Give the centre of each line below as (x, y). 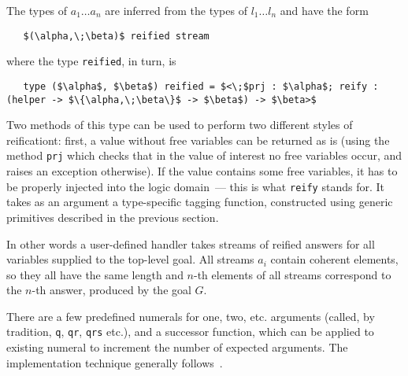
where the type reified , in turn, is (91, 61)
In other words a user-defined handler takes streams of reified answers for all (191, 243)
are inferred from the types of (176, 10)
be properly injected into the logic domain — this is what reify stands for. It (195, 186)
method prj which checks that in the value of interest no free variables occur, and (204, 155)
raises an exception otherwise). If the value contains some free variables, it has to (202, 171)
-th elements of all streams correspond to (292, 274)
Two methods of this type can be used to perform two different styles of (180, 125)
